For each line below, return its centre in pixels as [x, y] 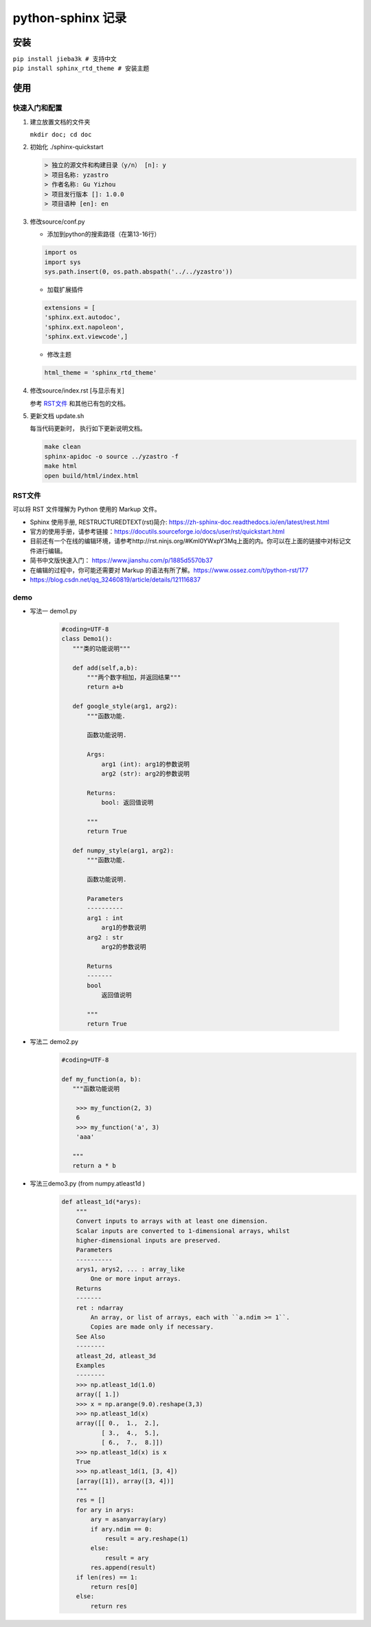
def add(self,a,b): [105, 668]
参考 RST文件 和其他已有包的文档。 [80, 403]
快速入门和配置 [37, 108]
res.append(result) [123, 1568]
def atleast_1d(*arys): [102, 1202]
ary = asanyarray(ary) [129, 1519]
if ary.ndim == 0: [121, 1529]
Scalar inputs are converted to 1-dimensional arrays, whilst [183, 1231]
